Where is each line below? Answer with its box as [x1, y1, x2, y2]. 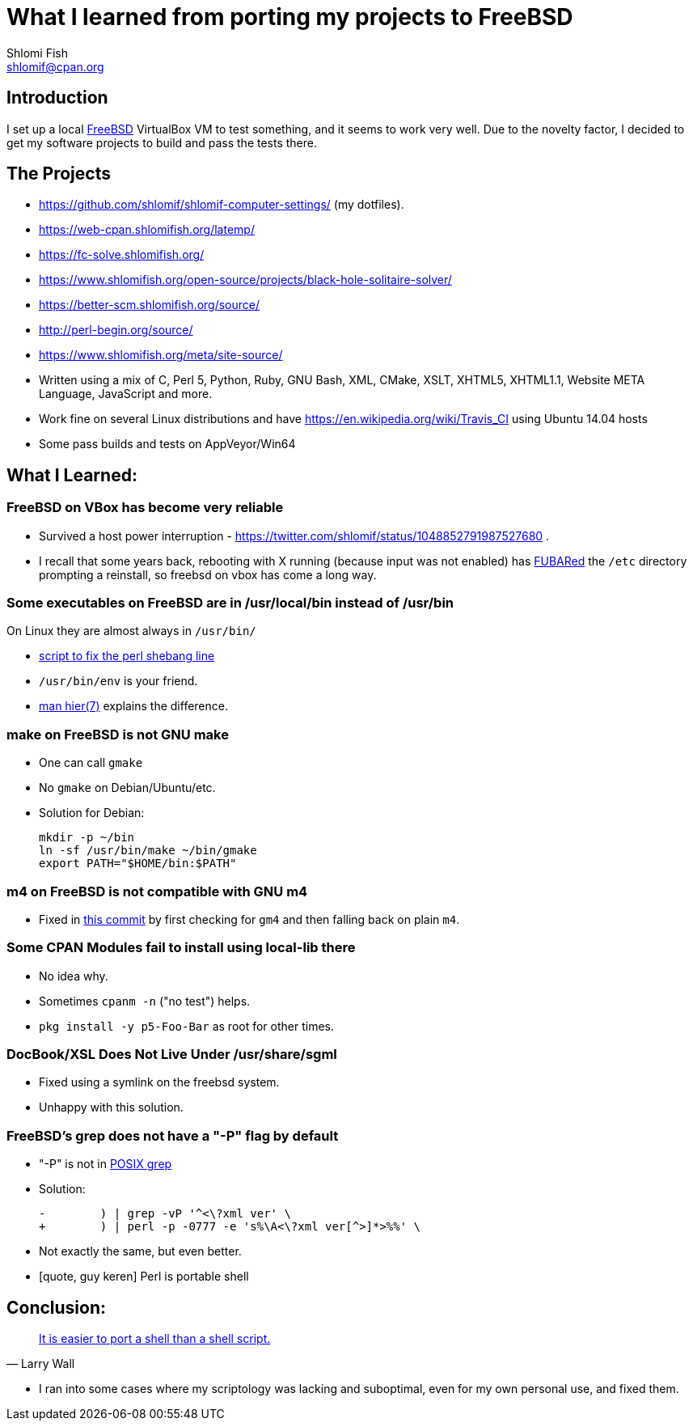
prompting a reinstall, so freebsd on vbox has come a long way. [39, 567, 377, 582]
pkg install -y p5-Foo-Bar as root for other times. [39, 1018, 335, 1033]
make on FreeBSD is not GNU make [6, 726, 229, 743]
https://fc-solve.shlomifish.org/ [39, 248, 205, 262]
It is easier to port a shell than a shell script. [39, 1332, 271, 1345]
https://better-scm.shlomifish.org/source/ [39, 298, 260, 312]
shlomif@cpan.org [6, 59, 104, 74]
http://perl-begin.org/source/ [39, 323, 193, 337]
